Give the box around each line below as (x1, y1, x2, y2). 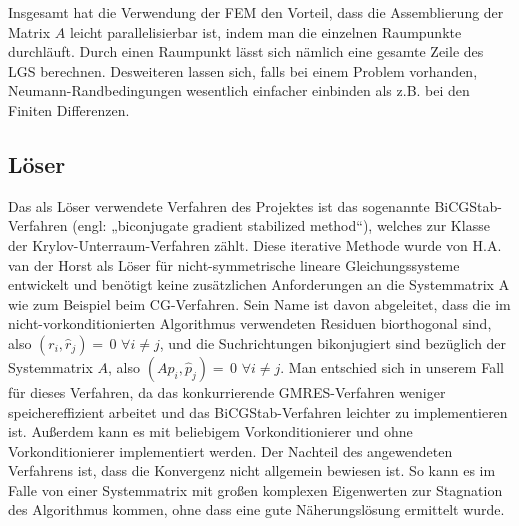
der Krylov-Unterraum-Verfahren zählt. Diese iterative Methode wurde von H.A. (8, 234, 502, 255)
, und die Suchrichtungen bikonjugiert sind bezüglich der (159, 332, 507, 353)
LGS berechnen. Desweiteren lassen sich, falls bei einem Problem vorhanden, (8, 60, 478, 81)
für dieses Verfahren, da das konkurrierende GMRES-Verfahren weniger (8, 381, 446, 402)
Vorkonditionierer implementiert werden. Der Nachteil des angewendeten (8, 440, 453, 461)
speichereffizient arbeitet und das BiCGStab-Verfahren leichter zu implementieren (8, 401, 508, 422)
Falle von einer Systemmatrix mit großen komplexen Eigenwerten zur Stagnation (8, 479, 503, 500)
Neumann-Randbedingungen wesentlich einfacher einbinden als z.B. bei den (8, 80, 470, 101)
